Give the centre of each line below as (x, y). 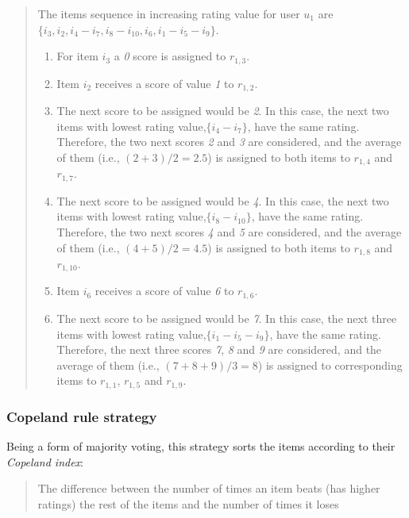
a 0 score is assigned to (170, 56)
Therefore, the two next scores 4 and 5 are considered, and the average (229, 231)
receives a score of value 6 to (164, 291)
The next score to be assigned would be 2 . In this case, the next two (223, 111)
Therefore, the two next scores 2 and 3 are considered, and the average (229, 142)
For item (77, 56)
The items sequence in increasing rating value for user (169, 13)
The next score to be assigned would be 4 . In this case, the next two (223, 200)
